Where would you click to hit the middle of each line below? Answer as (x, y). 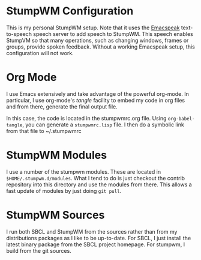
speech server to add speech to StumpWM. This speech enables (113, 34)
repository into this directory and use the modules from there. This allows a (99, 185)
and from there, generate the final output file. (62, 107)
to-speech (19, 34)
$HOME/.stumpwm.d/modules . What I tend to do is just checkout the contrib (95, 178)
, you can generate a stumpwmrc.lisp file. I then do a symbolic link (103, 125)
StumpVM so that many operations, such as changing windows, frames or (97, 40)
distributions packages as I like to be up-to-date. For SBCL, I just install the (99, 238)
